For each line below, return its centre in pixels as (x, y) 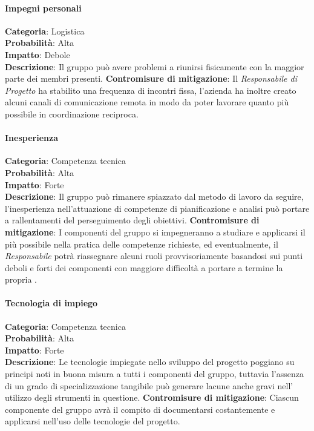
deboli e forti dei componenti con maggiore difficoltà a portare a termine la (144, 267)
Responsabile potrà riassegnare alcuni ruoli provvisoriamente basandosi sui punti (154, 256)
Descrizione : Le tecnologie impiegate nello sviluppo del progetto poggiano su (150, 362)
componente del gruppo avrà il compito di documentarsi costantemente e (140, 409)
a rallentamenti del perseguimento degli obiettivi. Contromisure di (132, 220)
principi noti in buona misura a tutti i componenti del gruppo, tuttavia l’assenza (154, 374)
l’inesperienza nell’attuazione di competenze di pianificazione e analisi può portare (157, 208)
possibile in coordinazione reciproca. (72, 114)
